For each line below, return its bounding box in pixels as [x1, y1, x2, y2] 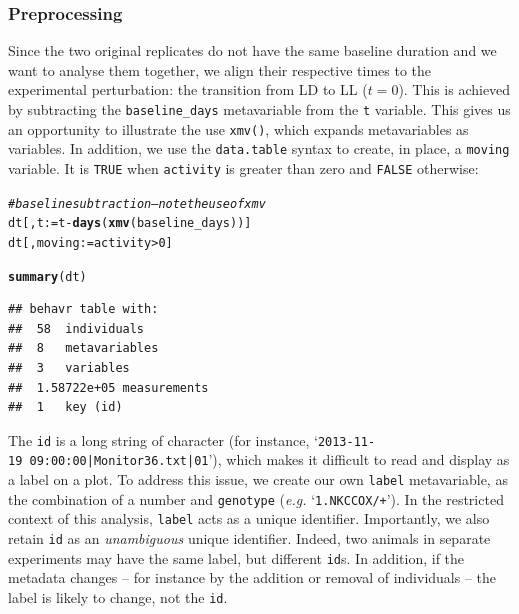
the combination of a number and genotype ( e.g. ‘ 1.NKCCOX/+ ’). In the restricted [8, 488, 504, 509]
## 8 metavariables [8, 341, 159, 356]
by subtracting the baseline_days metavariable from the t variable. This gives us [8, 99, 511, 119]
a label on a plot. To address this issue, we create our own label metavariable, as [8, 469, 508, 490]
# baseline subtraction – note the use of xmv [8, 196, 266, 211]
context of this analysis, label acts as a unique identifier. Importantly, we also [8, 508, 490, 529]
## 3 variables [8, 361, 130, 376]
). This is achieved [398, 79, 511, 100]
